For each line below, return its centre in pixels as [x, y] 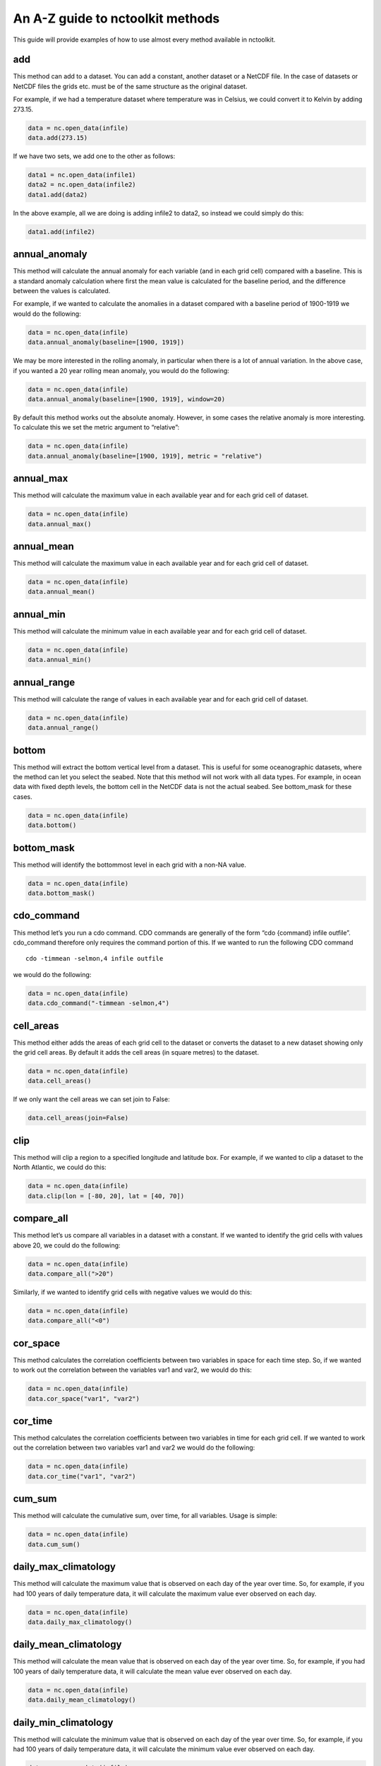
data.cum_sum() [54, 1544]
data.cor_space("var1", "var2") [84, 1398]
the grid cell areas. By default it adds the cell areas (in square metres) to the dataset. [136, 1053]
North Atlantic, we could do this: [60, 1167]
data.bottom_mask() [61, 893]
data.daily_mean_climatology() [82, 1700]
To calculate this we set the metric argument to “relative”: [96, 427]
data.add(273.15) [58, 138]
